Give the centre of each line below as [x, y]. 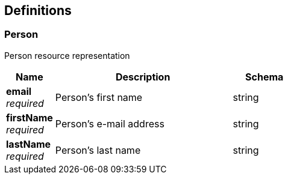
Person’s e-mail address [110, 123]
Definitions [38, 11]
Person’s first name [99, 97]
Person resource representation [67, 55]
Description [143, 77]
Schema [265, 77]
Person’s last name [98, 150]
